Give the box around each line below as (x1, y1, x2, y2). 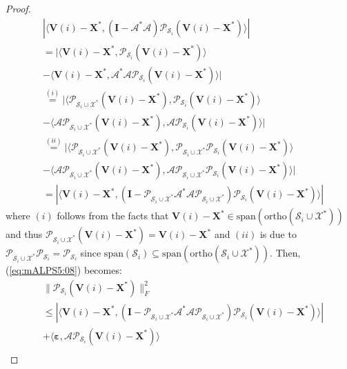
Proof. (6, 1, 31, 15)
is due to (259, 227, 297, 241)
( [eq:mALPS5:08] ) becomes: (6, 263, 122, 277)
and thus (6, 227, 43, 241)
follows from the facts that (57, 208, 169, 223)
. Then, (270, 246, 301, 260)
